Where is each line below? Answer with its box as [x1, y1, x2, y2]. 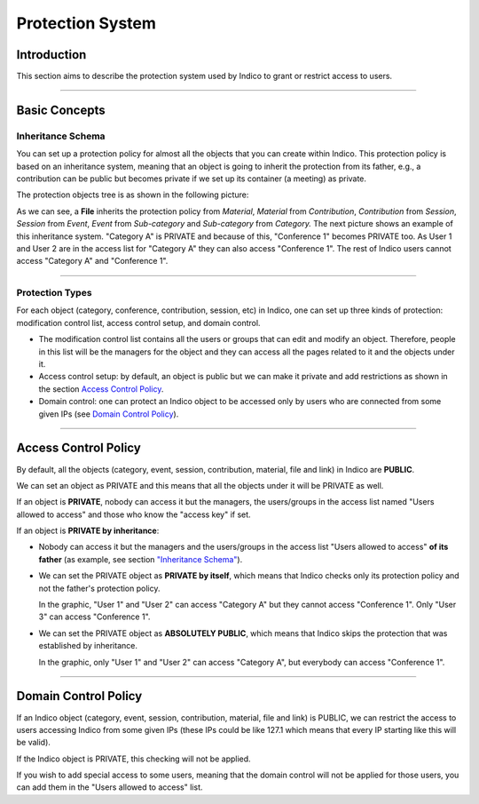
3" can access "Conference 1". [38, 611, 151, 622]
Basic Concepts [16, 102, 106, 117]
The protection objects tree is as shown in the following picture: [16, 189, 249, 200]
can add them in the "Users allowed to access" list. [16, 782, 203, 792]
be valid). [16, 737, 51, 748]
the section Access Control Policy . [38, 383, 164, 394]
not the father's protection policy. [38, 583, 161, 593]
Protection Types [16, 287, 92, 299]
